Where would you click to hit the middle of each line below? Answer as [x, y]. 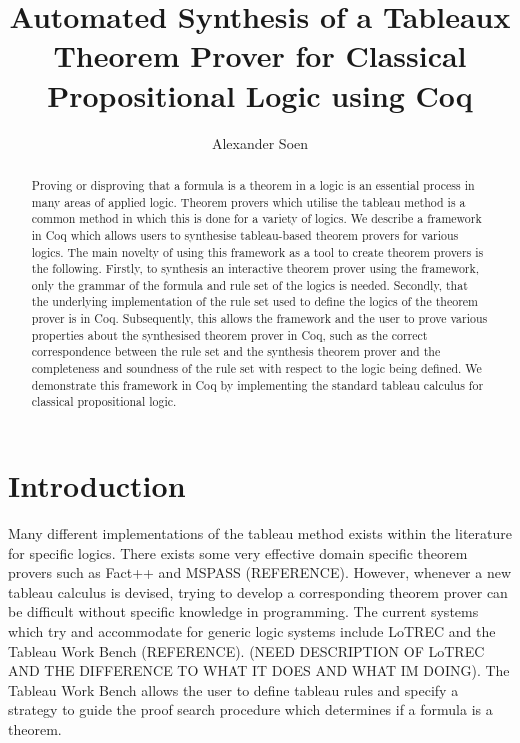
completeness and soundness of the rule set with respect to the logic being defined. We [256, 368]
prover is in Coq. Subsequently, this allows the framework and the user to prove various [259, 318]
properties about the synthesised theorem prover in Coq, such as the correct [229, 334]
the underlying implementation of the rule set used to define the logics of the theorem [254, 301]
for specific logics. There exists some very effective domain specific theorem [238, 552]
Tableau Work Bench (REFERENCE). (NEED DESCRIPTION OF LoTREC [246, 650]
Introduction [97, 485]
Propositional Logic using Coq [260, 94]
